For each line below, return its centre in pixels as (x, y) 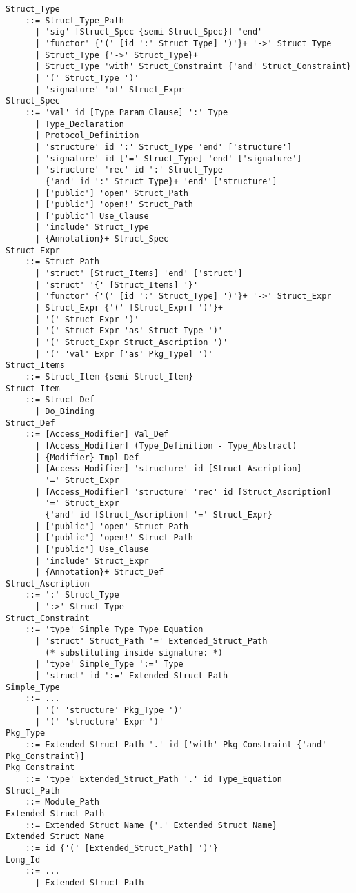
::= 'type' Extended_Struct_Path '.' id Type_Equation (154, 779)
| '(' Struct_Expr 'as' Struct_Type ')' (129, 331)
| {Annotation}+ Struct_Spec (102, 239)
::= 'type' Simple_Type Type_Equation (114, 630)
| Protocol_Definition (87, 136)
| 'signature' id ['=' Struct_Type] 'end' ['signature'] (168, 158)
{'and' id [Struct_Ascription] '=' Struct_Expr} (159, 514)
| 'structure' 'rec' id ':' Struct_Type (129, 170)
